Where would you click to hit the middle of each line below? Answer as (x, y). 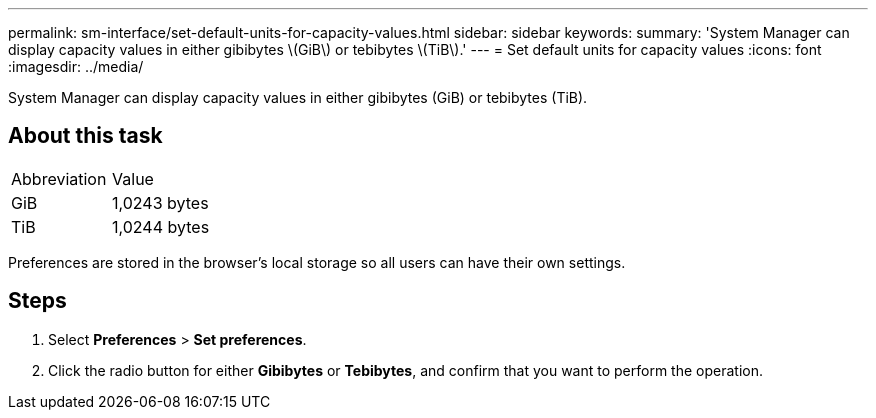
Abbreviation (59, 178)
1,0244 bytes (161, 226)
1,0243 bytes (160, 202)
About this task (85, 136)
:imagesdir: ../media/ (76, 66)
